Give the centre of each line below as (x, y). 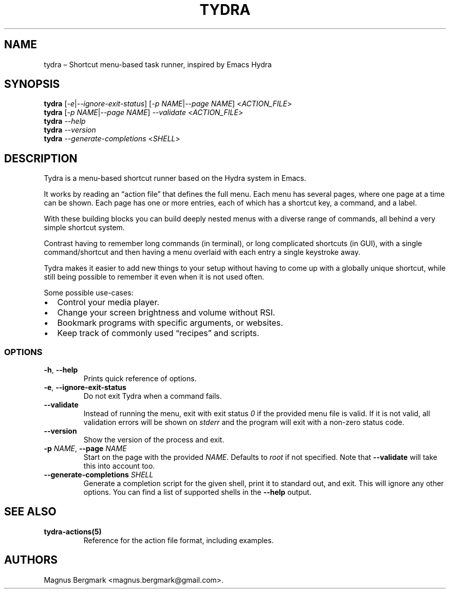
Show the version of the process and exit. (154, 440)
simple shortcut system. (84, 228)
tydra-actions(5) (73, 531)
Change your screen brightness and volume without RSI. (166, 313)
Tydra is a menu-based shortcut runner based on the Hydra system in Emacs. (175, 178)
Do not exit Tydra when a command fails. (153, 396)
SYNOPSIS (32, 84)
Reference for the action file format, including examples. (179, 540)
